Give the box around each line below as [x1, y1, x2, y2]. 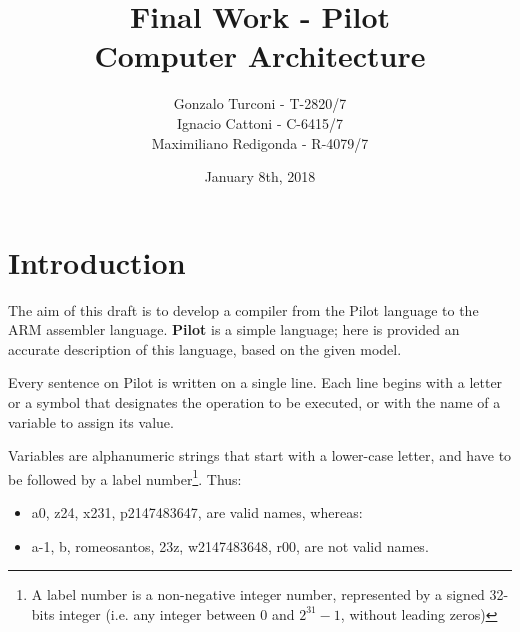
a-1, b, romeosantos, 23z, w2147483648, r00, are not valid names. [31, 535, 429, 556]
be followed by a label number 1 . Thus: [8, 465, 242, 489]
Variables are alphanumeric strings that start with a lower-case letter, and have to [8, 445, 512, 466]
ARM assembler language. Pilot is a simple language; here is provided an [8, 319, 460, 340]
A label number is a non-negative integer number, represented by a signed [31, 584, 485, 605]
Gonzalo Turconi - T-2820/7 [173, 93, 347, 114]
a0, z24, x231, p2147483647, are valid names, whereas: [31, 502, 363, 523]
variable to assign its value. [8, 411, 174, 432]
